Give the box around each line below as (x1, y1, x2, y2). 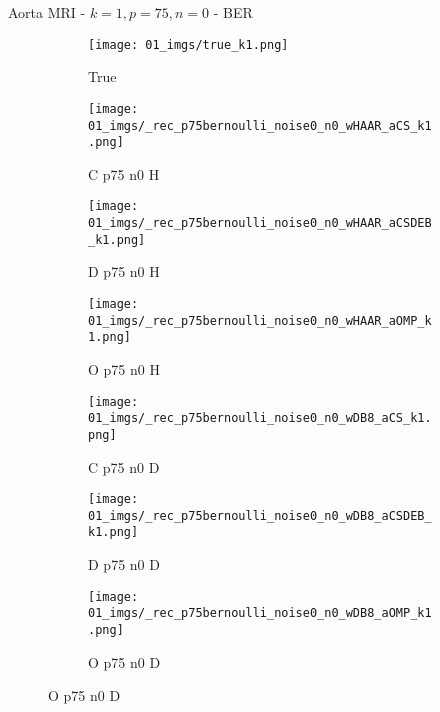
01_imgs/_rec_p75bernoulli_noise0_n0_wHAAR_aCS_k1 (88, 118, 432, 133)
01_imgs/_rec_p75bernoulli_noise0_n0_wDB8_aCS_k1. (88, 411, 432, 426)
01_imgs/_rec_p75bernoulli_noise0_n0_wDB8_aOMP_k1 (88, 606, 432, 621)
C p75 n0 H (88, 163, 160, 184)
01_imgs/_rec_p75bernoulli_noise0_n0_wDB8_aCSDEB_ (88, 508, 432, 523)
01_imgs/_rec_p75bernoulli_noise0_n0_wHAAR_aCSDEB (88, 216, 432, 231)
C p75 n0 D (88, 456, 160, 477)
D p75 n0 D (88, 554, 160, 575)
